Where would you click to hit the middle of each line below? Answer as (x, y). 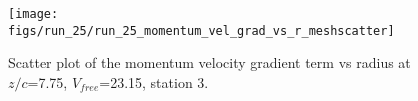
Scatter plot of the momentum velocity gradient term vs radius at (209, 62)
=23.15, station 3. (154, 81)
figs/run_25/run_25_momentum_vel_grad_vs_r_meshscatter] (201, 30)
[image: (33, 14)
